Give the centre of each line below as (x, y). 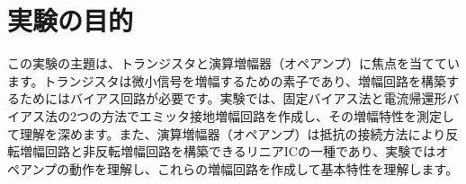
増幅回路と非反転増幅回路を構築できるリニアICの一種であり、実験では (228, 151)
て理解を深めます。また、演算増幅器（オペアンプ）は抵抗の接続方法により (227, 133)
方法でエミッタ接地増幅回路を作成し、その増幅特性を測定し (278, 115)
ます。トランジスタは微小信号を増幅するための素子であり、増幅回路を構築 (227, 80)
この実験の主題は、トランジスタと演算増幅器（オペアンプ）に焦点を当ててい (234, 63)
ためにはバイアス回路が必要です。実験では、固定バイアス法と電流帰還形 (233, 98)
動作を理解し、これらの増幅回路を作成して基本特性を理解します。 (264, 168)
